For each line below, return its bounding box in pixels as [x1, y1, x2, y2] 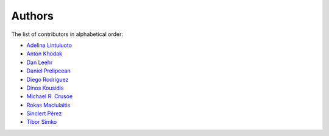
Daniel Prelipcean [26, 67, 71, 74]
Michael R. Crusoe [26, 93, 73, 100]
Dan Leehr [26, 59, 53, 66]
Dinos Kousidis [26, 84, 64, 91]
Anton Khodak [26, 50, 63, 57]
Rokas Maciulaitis [26, 101, 71, 109]
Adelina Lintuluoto [26, 41, 73, 49]
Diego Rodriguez [26, 76, 69, 83]
